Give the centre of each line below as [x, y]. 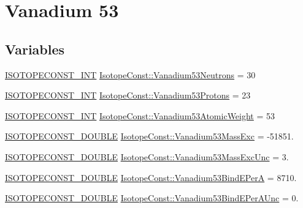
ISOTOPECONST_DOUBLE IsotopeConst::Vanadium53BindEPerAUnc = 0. [152, 198]
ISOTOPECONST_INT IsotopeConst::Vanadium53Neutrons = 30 [130, 74]
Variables [35, 49]
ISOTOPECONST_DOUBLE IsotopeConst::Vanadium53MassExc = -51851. [149, 136]
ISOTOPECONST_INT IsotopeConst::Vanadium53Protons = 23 [128, 95]
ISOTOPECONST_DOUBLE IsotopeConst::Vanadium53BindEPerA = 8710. [151, 177]
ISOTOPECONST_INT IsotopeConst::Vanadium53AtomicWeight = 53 [140, 115]
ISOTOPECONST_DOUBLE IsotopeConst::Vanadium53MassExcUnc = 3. [147, 156]
